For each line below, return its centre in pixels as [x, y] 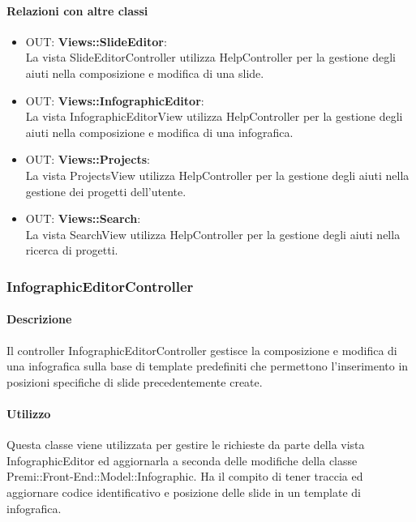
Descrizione [39, 319]
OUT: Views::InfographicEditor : [115, 100]
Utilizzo [29, 413]
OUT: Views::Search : [83, 218]
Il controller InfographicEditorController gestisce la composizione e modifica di [202, 350]
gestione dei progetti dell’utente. [106, 191]
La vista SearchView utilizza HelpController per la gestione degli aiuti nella [213, 234]
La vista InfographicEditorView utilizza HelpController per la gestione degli [214, 116]
